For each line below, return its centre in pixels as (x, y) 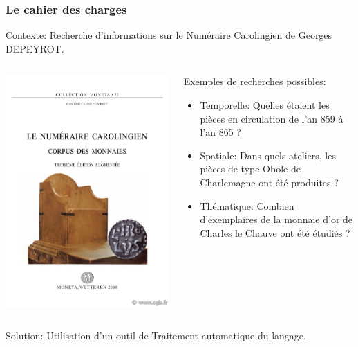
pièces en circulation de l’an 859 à (272, 118)
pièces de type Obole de (250, 169)
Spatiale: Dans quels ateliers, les (268, 155)
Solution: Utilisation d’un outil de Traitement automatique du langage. (156, 336)
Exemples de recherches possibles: (255, 81)
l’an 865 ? (220, 132)
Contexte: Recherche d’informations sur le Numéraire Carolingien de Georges (169, 35)
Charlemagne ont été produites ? (269, 182)
